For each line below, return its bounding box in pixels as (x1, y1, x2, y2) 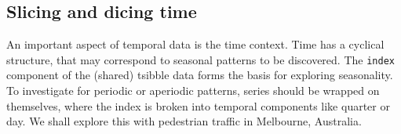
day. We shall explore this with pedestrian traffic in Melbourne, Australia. (6, 113, 362, 129)
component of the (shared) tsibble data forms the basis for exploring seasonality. (6, 67, 393, 83)
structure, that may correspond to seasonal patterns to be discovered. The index (6, 51, 395, 67)
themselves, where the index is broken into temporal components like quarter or (6, 97, 390, 114)
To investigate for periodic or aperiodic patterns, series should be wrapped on (6, 82, 380, 99)
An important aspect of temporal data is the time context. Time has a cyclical (6, 36, 385, 53)
